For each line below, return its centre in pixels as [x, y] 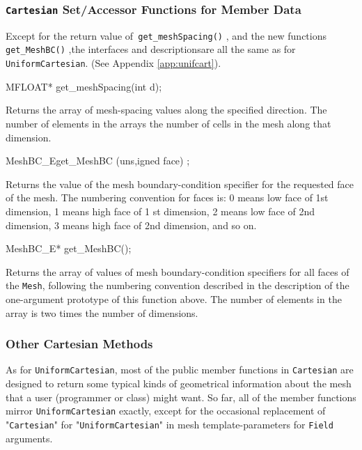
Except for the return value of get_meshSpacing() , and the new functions [166, 35]
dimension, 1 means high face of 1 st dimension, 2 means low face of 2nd [160, 211]
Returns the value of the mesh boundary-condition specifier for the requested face [180, 184]
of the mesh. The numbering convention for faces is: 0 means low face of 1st [167, 197]
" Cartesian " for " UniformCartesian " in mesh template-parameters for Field [170, 424]
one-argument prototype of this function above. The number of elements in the [174, 298]
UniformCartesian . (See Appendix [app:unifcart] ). [113, 63]
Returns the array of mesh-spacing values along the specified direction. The [166, 110]
